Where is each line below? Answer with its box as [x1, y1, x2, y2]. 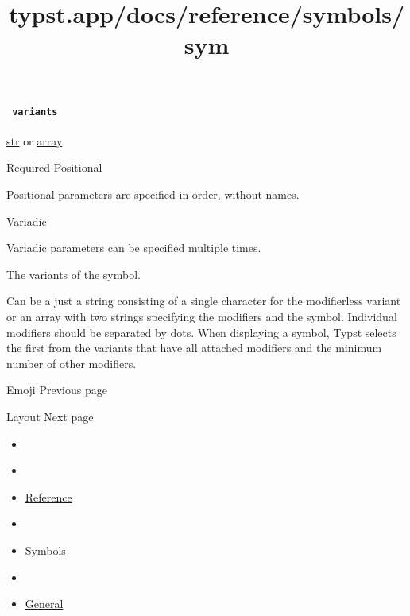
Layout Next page [6, 408, 94, 424]
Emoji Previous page [6, 382, 107, 398]
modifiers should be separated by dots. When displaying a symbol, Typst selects [6, 323, 396, 340]
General [25, 595, 64, 612]
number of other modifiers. [6, 354, 137, 371]
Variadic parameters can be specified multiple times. [6, 239, 261, 256]
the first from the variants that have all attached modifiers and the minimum [6, 339, 382, 356]
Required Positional [6, 159, 102, 176]
